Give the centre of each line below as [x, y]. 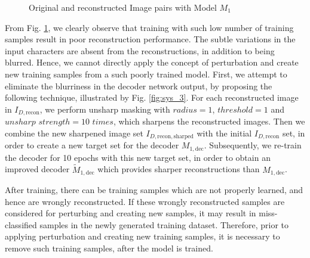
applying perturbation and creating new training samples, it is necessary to [142, 236]
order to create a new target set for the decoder [92, 145]
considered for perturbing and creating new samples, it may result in [131, 213]
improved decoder [37, 169]
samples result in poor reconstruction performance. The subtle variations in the [150, 39]
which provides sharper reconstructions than [179, 169]
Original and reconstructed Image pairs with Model [123, 7]
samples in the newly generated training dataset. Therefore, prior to [164, 224]
